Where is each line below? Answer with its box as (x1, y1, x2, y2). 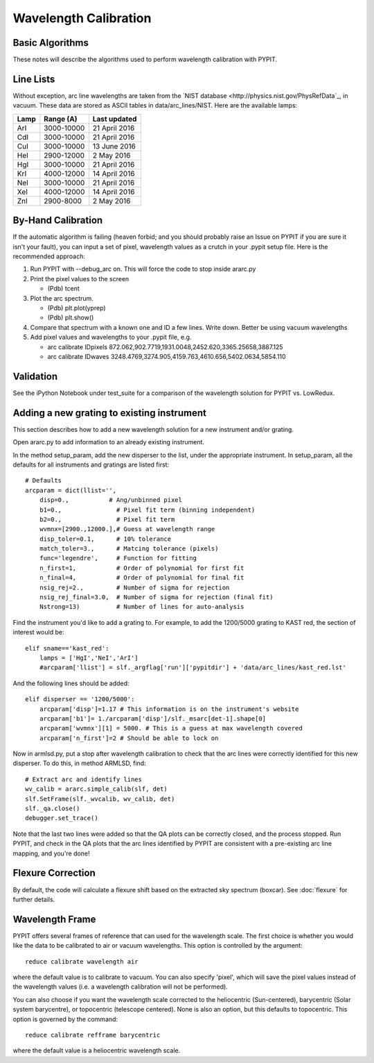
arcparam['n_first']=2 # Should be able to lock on (39, 734, 219, 742)
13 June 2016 (92, 141, 136, 151)
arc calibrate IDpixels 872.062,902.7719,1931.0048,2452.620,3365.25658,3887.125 (47, 342, 283, 351)
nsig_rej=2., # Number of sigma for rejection (39, 583, 230, 592)
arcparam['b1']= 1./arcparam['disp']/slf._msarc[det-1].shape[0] (39, 714, 267, 722)
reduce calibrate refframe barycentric (25, 1031, 161, 1039)
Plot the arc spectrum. (30, 294, 93, 302)
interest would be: (12, 628, 64, 637)
